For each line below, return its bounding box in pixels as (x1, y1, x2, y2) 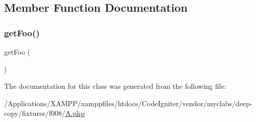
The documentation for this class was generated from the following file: (4, 81, 226, 91)
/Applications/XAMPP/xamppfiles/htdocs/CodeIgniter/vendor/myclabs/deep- (4, 97, 252, 108)
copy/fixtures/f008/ (4, 108, 65, 118)
